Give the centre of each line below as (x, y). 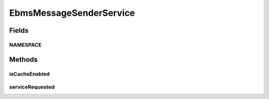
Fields (19, 30)
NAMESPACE (25, 45)
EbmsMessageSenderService (72, 13)
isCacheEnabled (29, 74)
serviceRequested (32, 87)
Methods (23, 59)
